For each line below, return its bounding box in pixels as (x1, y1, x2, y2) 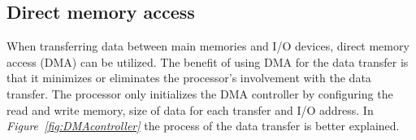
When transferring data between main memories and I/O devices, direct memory (6, 37, 409, 55)
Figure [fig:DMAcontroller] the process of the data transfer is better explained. (6, 117, 400, 134)
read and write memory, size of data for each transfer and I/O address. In (6, 101, 374, 118)
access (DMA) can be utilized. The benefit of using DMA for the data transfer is (6, 53, 409, 70)
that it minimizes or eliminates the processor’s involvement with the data (6, 69, 371, 86)
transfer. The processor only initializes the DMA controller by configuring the (6, 85, 393, 102)
